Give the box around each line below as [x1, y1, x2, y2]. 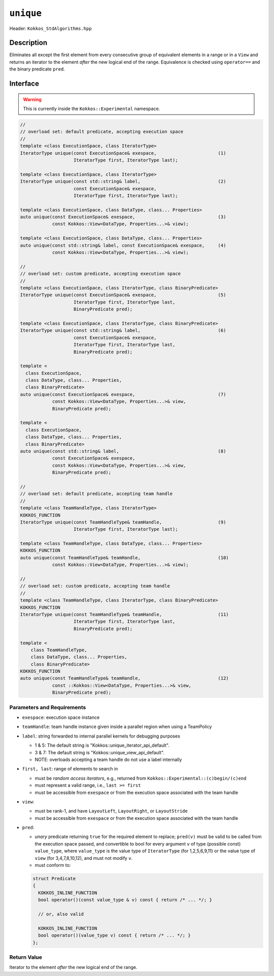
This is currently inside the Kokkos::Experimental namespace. [23, 106, 160, 112]
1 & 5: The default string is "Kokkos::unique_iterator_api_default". [35, 742, 170, 748]
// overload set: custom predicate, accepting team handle [20, 583, 170, 589]
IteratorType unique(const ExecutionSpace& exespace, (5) [20, 292, 226, 298]
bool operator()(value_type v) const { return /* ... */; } [38, 932, 191, 938]
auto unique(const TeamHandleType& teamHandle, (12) [20, 675, 229, 681]
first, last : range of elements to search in [22, 766, 118, 772]
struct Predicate [32, 876, 76, 882]
